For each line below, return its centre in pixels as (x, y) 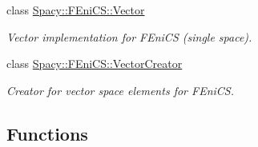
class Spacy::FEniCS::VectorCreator (95, 64)
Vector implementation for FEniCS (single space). (129, 36)
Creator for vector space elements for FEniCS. (120, 90)
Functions (47, 133)
